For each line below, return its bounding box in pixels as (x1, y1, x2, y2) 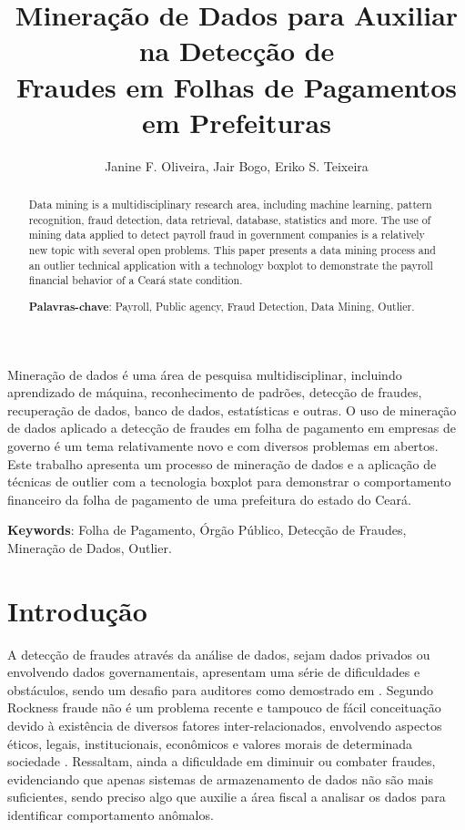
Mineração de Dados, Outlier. (7, 538, 172, 557)
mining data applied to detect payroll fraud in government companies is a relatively (28, 227, 425, 242)
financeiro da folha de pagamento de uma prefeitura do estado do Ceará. (7, 489, 411, 508)
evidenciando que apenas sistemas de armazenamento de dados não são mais (7, 769, 433, 788)
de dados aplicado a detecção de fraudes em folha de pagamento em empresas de (7, 418, 457, 437)
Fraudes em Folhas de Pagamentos (15, 67, 458, 105)
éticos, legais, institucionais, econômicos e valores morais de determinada (7, 733, 413, 753)
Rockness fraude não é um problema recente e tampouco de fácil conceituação (7, 698, 441, 717)
